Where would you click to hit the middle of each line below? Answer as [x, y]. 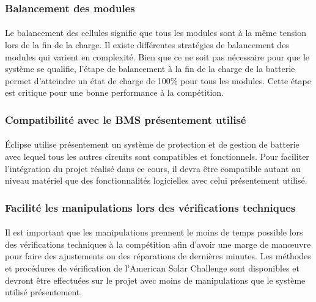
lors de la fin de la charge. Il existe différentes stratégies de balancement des [147, 45]
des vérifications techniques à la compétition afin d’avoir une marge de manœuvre [158, 244]
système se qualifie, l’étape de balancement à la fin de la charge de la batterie [150, 69]
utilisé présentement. [44, 292]
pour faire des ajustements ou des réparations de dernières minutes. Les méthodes [158, 256]
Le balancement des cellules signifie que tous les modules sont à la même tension [156, 33]
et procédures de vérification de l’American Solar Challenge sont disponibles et [152, 268]
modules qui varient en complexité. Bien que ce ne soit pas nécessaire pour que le [157, 56]
